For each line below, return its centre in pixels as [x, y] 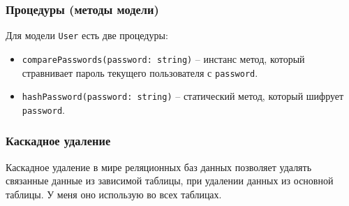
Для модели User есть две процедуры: [87, 35]
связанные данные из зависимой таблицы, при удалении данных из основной [170, 181]
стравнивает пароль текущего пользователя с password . [140, 72]
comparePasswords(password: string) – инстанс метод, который [163, 58]
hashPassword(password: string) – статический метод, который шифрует [183, 96]
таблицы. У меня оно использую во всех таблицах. [114, 194]
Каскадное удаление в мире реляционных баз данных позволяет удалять [159, 167]
